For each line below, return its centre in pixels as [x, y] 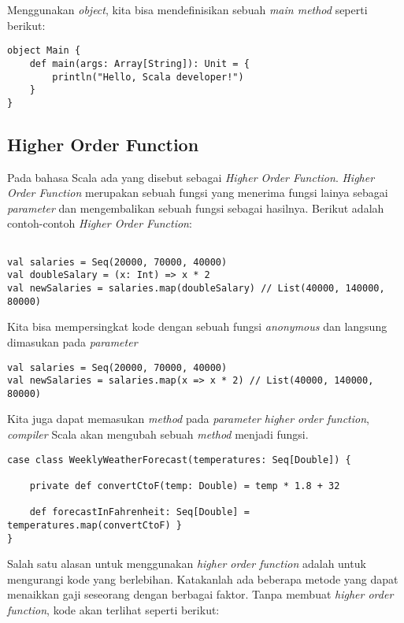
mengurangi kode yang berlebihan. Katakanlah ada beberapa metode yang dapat [203, 578]
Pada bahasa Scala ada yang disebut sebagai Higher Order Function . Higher [191, 177]
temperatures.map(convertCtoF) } [95, 525]
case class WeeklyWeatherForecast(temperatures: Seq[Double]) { [179, 460]
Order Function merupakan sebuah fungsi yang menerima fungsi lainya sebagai [198, 193]
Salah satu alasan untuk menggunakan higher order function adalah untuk [187, 564]
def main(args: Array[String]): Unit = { [139, 63]
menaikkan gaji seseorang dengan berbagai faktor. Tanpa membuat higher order [200, 594]
